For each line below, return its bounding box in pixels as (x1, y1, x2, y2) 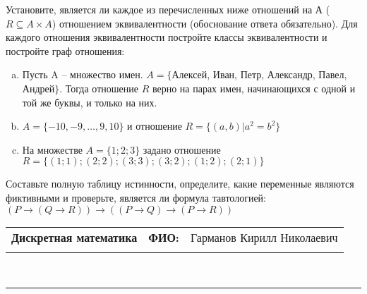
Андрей (22, 80, 55, 95)
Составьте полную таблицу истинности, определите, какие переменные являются (6, 176, 354, 191)
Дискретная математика (11, 228, 138, 245)
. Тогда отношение (59, 80, 138, 95)
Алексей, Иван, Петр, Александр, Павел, (172, 67, 347, 82)
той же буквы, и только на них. (22, 94, 157, 109)
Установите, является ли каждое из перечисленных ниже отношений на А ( (6, 2, 330, 16)
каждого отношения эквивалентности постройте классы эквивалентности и (6, 30, 327, 44)
